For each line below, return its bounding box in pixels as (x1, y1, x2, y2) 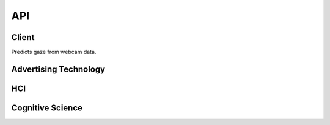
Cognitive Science (11, 103, 82, 113)
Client (11, 32, 35, 42)
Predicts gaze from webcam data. (11, 49, 97, 56)
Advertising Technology (11, 64, 106, 74)
